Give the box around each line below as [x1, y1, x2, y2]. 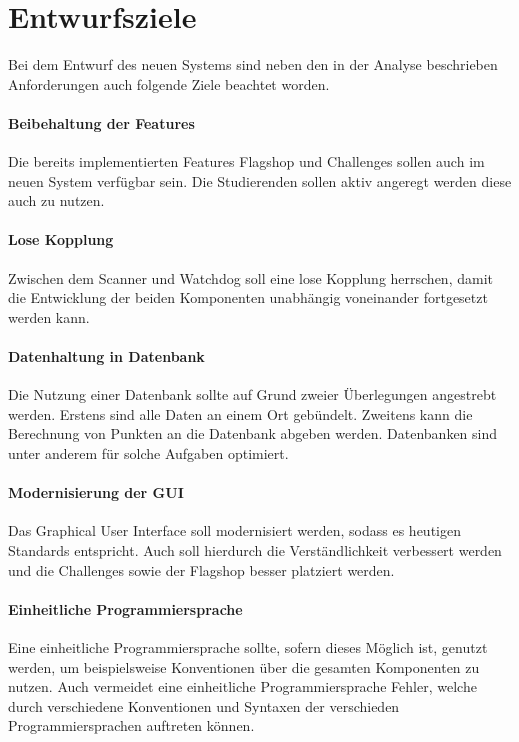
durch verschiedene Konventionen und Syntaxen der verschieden [8, 695, 400, 716]
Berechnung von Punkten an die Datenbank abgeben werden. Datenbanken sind [8, 423, 498, 444]
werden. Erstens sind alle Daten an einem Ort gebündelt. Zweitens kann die [8, 403, 473, 424]
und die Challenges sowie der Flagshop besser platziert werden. [8, 559, 395, 580]
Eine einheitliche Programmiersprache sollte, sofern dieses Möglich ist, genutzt [8, 637, 488, 658]
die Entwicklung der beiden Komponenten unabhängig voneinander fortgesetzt [8, 287, 488, 308]
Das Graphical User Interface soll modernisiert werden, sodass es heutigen [8, 520, 461, 541]
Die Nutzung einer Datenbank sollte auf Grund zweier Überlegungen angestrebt [8, 384, 497, 405]
